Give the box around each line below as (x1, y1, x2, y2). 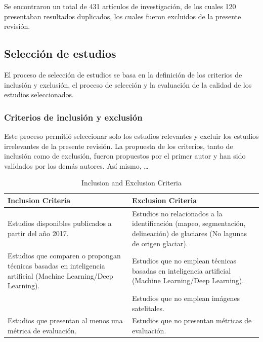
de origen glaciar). (131, 238, 188, 248)
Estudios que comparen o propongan (8, 250, 121, 261)
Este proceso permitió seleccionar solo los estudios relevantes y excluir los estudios (4, 130, 259, 141)
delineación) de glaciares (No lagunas (131, 227, 247, 238)
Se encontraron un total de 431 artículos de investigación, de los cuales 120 (4, 1, 236, 11)
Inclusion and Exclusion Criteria (81, 177, 182, 188)
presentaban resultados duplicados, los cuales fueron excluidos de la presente (4, 11, 241, 21)
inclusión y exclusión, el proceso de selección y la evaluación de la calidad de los (4, 79, 252, 90)
